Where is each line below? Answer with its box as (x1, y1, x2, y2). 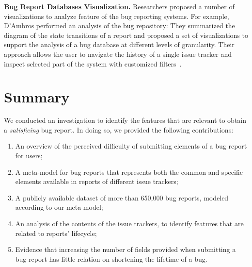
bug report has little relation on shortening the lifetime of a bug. (15, 253, 207, 264)
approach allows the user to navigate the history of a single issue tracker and (4, 49, 232, 59)
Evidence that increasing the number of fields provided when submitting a (15, 244, 236, 254)
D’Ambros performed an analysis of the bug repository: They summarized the (4, 20, 235, 31)
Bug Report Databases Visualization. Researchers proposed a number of (4, 1, 235, 11)
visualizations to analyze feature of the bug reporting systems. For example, (4, 11, 229, 21)
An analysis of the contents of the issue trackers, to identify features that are (15, 218, 244, 229)
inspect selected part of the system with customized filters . (4, 58, 182, 68)
